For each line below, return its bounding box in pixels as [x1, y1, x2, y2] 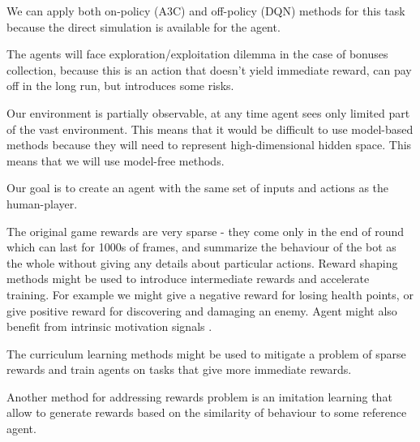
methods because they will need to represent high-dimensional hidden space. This [6, 136, 412, 153]
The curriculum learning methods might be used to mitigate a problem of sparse [6, 345, 406, 362]
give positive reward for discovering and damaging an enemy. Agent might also [6, 302, 397, 319]
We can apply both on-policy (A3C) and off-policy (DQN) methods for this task [6, 2, 405, 19]
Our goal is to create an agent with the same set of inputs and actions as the [6, 179, 389, 196]
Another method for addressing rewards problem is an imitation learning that [6, 388, 392, 405]
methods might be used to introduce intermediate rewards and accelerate [6, 270, 370, 287]
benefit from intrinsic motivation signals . [6, 318, 212, 335]
